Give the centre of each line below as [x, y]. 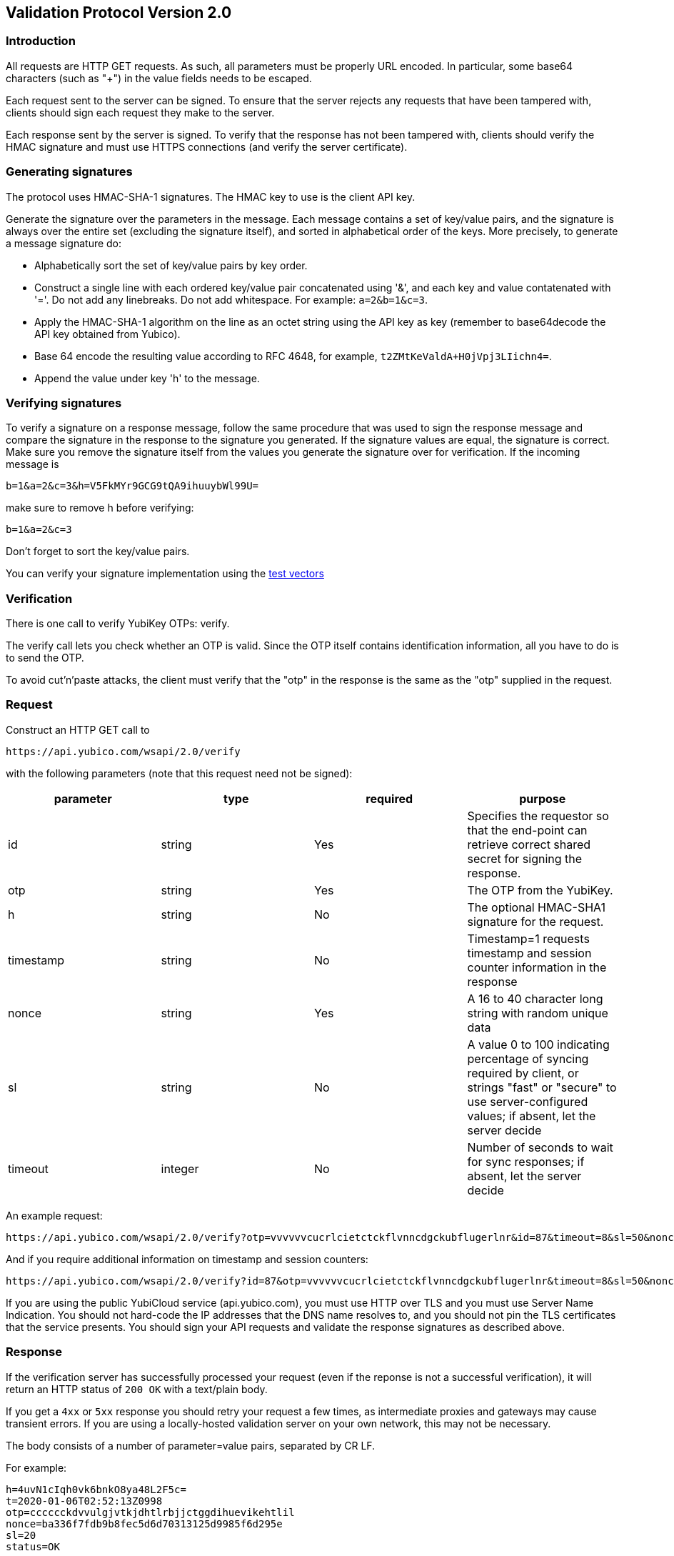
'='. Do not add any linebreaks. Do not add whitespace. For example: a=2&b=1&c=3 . [231, 299]
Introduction [41, 41]
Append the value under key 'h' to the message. [147, 378]
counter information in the [537, 967]
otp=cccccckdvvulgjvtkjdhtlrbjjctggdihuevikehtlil [150, 1512]
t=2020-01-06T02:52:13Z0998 [84, 1501]
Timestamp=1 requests [528, 938]
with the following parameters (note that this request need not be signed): [179, 773]
